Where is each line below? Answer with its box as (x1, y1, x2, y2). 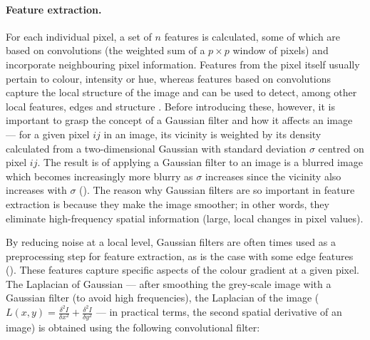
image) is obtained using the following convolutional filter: (6, 320, 260, 335)
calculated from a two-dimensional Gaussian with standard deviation (6, 140, 307, 155)
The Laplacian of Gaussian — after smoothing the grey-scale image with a (6, 276, 332, 291)
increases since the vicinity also (205, 168, 341, 183)
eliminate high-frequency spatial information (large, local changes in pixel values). (6, 210, 364, 225)
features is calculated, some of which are (164, 29, 341, 43)
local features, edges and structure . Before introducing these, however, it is (6, 98, 336, 113)
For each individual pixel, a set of (6, 29, 152, 43)
